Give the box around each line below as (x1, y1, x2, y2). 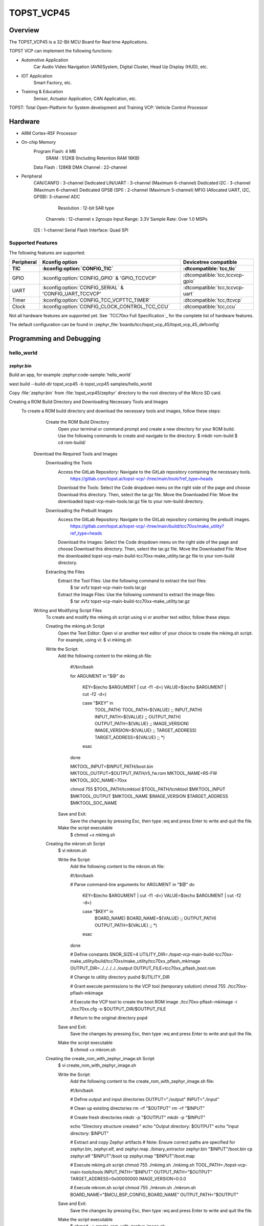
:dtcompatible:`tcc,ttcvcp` (183, 297, 242, 304)
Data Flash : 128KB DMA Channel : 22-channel (33, 164, 127, 170)
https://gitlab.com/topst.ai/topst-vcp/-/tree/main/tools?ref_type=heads (70, 476, 213, 482)
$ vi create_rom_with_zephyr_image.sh (58, 1062, 136, 1069)
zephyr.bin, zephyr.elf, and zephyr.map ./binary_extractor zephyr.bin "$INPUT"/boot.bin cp (70, 1146, 253, 1152)
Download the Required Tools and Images (33, 451, 118, 457)
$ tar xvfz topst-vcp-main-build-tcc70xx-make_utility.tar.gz (70, 598, 190, 604)
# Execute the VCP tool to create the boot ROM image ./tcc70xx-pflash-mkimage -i (70, 999, 237, 1005)
